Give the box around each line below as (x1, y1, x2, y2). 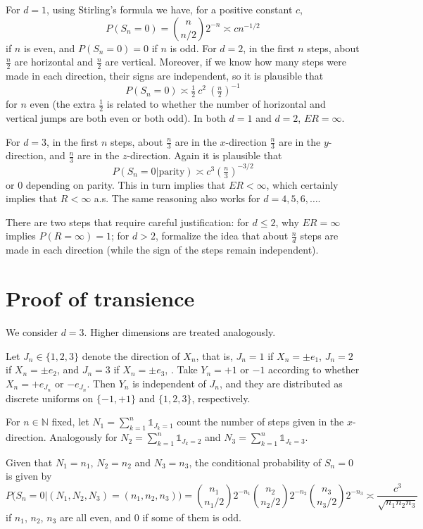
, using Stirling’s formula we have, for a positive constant (46, 2, 293, 16)
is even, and (23, 40, 75, 55)
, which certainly (266, 177, 339, 192)
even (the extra (30, 97, 96, 111)
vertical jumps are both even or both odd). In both (6, 110, 226, 125)
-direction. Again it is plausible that (127, 148, 282, 163)
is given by (6, 468, 52, 483)
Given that (6, 454, 53, 469)
